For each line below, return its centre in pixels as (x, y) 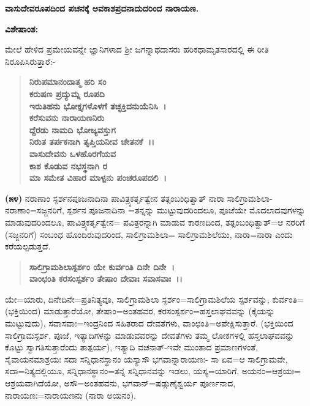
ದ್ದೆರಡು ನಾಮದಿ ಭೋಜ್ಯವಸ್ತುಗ (72, 129)
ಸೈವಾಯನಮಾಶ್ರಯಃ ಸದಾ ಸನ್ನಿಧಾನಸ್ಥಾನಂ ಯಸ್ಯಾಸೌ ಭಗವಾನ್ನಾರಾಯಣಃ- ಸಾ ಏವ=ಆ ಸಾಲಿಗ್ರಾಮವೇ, (146, 359)
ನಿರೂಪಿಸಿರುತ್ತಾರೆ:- (30, 61)
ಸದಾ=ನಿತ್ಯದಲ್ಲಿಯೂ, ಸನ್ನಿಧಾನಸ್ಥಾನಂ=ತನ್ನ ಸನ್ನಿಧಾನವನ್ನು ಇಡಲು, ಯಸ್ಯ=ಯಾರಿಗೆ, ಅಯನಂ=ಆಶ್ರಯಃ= (153, 371)
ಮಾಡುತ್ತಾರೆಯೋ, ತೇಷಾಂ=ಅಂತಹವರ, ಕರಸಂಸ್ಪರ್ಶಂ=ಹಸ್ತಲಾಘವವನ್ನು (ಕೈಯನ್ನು (159, 311)
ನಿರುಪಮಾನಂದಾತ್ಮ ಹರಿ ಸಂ (68, 82)
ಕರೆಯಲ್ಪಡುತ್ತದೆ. (28, 246)
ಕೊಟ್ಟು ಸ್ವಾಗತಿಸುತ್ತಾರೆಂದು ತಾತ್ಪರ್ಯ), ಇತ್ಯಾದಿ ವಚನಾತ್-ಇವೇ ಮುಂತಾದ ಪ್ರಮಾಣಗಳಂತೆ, (132, 347)
